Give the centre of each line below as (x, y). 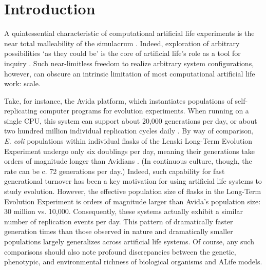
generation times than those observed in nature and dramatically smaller (119, 231)
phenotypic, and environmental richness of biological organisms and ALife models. (133, 262)
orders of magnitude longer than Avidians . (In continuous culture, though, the (128, 161)
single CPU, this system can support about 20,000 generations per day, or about (131, 120)
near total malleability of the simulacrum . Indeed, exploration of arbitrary (122, 43)
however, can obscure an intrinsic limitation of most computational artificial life (130, 73)
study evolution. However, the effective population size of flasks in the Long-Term (133, 191)
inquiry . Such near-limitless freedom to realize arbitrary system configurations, (129, 63)
